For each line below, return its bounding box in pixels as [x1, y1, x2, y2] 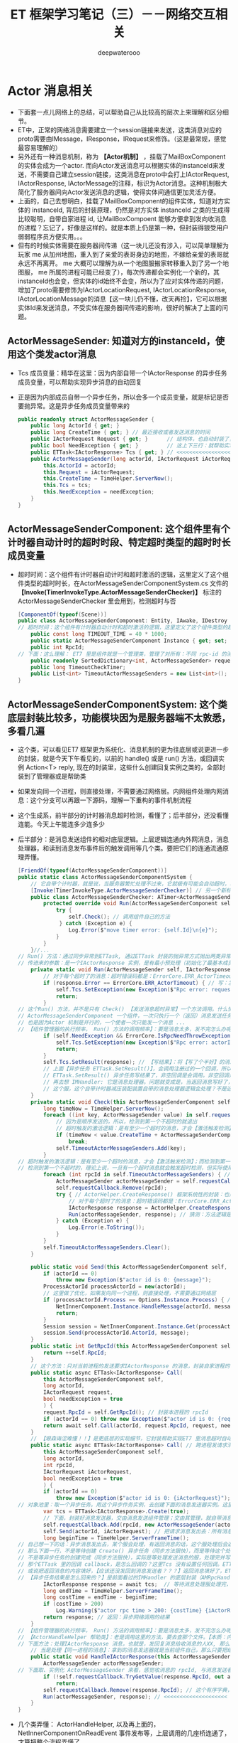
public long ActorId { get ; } [30, 422, 120, 430]
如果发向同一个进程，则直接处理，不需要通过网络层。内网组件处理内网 [17, 787, 223, 795]
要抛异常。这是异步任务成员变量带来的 [17, 401, 130, 410]
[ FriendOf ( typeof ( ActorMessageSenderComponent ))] [17, 867, 168, 874]
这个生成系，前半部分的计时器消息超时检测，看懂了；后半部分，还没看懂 [17, 811, 229, 819]
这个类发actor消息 [16, 348, 97, 361]
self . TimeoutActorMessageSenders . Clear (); [43, 1244, 171, 1251]
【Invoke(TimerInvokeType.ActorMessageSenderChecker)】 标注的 [17, 587, 222, 596]
